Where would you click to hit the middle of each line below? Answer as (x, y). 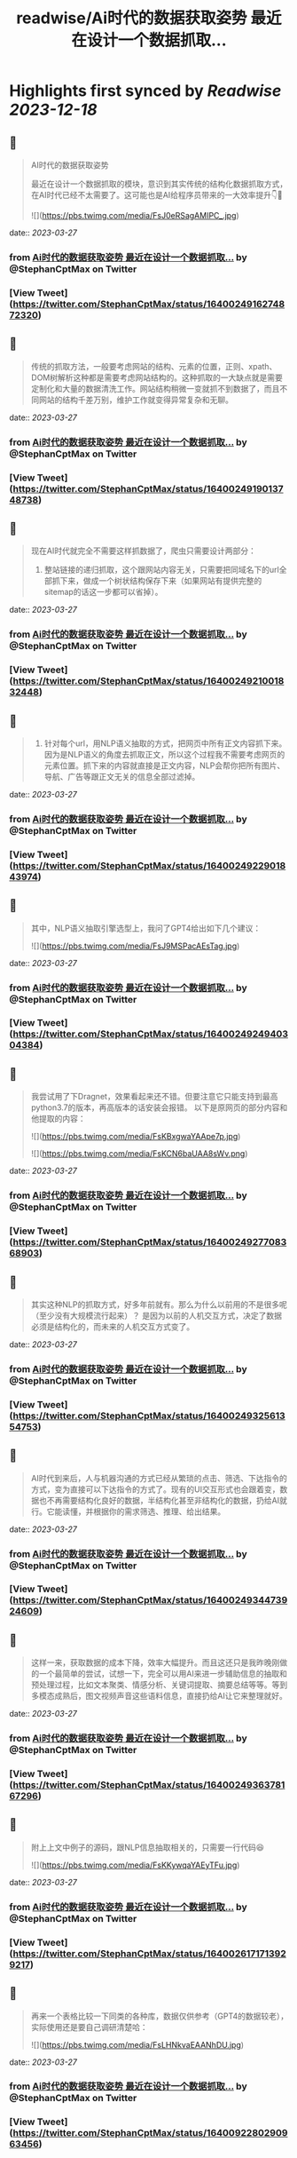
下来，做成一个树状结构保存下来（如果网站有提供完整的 (161, 581)
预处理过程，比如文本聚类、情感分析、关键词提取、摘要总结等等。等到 (159, 1685)
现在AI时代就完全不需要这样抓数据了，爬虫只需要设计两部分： (144, 551)
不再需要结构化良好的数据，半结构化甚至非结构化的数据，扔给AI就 (167, 1500)
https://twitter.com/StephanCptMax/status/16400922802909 (150, 2133)
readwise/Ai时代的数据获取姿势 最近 (149, 18)
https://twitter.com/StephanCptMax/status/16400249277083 (150, 1242)
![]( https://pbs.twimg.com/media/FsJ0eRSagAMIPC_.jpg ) (135, 215)
